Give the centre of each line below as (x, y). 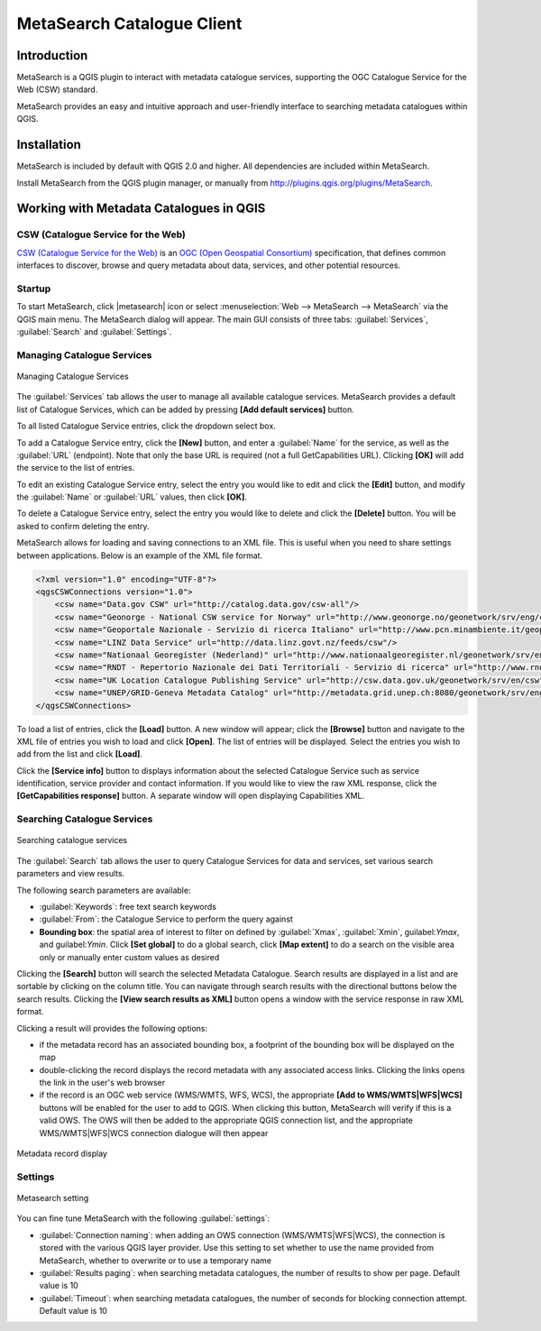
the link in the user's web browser (102, 1083)
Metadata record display (62, 1153)
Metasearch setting (53, 1198)
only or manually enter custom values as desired (129, 957)
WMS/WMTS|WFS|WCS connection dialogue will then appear (154, 1133)
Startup (34, 289)
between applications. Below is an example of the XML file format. (140, 555)
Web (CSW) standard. (57, 89)
